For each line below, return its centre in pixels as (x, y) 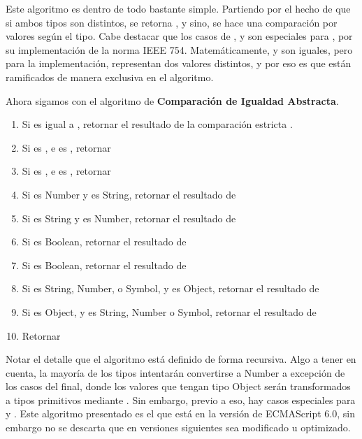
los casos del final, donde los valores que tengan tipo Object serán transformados (178, 386)
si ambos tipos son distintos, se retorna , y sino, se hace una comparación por (172, 22)
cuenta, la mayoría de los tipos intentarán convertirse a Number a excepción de (175, 372)
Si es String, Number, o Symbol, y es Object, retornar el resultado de (171, 288)
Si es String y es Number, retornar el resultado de (129, 218)
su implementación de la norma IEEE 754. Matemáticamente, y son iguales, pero (179, 49)
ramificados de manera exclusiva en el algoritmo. (110, 77)
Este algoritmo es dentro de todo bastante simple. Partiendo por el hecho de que (178, 8)
